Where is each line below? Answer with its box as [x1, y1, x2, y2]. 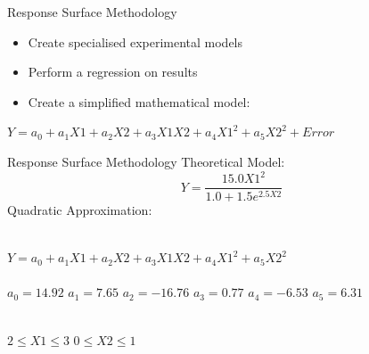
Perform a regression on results [28, 62, 198, 81]
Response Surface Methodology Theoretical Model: [7, 152, 285, 170]
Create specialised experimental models [28, 32, 243, 51]
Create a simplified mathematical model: [28, 92, 250, 111]
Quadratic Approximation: [7, 201, 152, 218]
